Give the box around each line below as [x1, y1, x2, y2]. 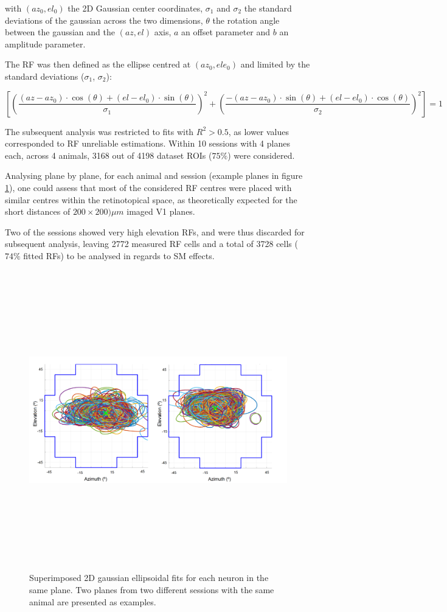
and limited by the [240, 58, 310, 71]
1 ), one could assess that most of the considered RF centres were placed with [5, 181, 292, 193]
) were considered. [227, 148, 295, 161]
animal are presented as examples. [29, 595, 156, 608]
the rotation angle [212, 13, 280, 26]
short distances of [5, 205, 71, 218]
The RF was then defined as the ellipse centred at [5, 58, 191, 71]
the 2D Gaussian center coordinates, [68, 2, 203, 14]
